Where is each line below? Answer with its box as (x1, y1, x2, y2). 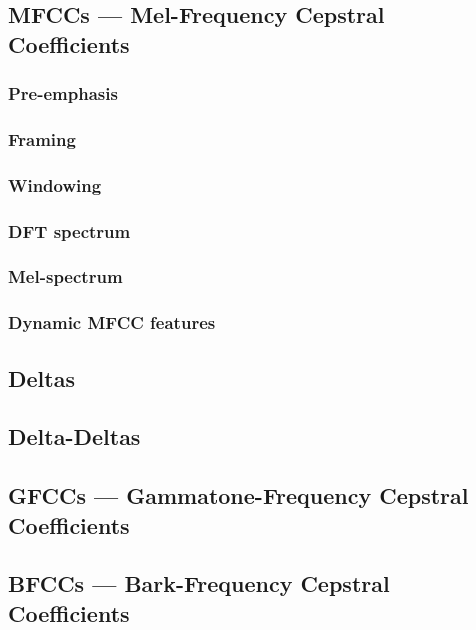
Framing (8, 126, 76, 151)
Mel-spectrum (8, 264, 123, 289)
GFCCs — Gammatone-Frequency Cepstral (8, 480, 469, 511)
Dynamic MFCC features (8, 310, 216, 335)
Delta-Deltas (8, 421, 141, 452)
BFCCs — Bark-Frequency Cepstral (8, 568, 390, 599)
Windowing (8, 172, 102, 197)
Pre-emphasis (8, 81, 118, 106)
